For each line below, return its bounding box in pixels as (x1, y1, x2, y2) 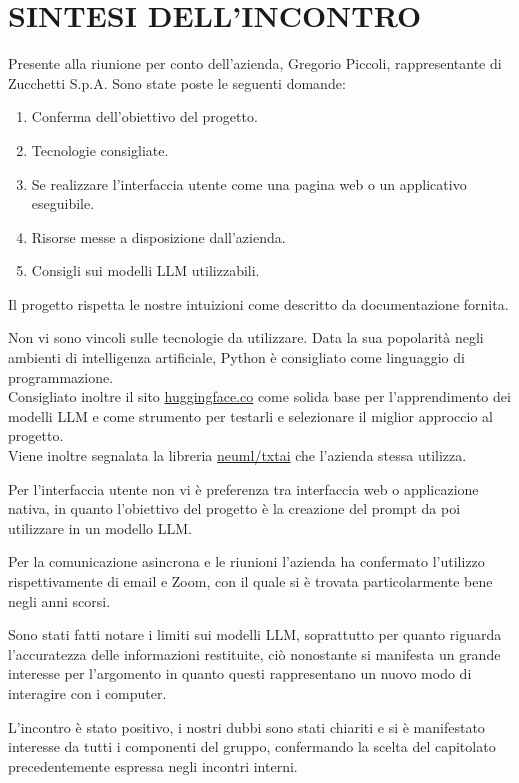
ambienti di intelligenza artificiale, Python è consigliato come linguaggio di (8, 347, 465, 368)
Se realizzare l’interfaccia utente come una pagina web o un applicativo (31, 173, 467, 194)
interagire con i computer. (8, 682, 167, 703)
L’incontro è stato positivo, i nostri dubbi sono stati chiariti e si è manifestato (8, 716, 485, 737)
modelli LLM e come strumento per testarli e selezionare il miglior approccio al (8, 405, 493, 426)
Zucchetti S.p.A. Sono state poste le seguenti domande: (8, 72, 346, 93)
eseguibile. (31, 193, 95, 214)
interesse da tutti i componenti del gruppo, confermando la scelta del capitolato (8, 736, 496, 757)
